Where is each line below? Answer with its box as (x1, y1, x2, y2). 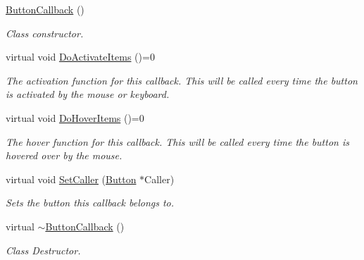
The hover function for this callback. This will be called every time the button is (6, 134, 349, 149)
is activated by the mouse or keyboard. (6, 87, 170, 101)
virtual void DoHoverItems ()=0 (6, 110, 144, 125)
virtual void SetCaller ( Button (6, 171, 137, 186)
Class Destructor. (6, 242, 81, 257)
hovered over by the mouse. (6, 148, 123, 163)
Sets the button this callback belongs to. (6, 195, 175, 210)
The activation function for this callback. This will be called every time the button (6, 73, 358, 87)
